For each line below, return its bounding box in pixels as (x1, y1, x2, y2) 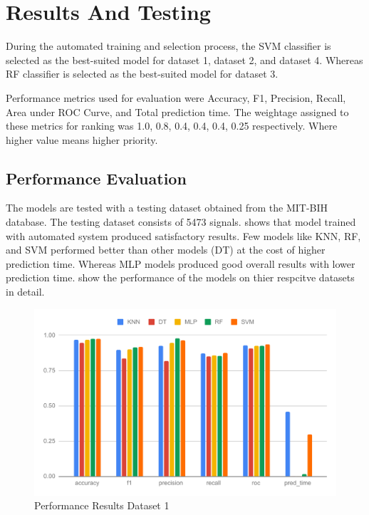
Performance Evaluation (6, 167, 187, 189)
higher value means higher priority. (6, 132, 158, 147)
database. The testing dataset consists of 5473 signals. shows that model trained (6, 214, 356, 229)
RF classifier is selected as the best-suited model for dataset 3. (6, 66, 279, 81)
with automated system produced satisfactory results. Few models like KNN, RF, (6, 228, 361, 243)
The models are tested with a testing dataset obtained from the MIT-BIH (6, 200, 328, 215)
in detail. (6, 284, 45, 299)
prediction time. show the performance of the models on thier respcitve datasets (6, 270, 355, 285)
